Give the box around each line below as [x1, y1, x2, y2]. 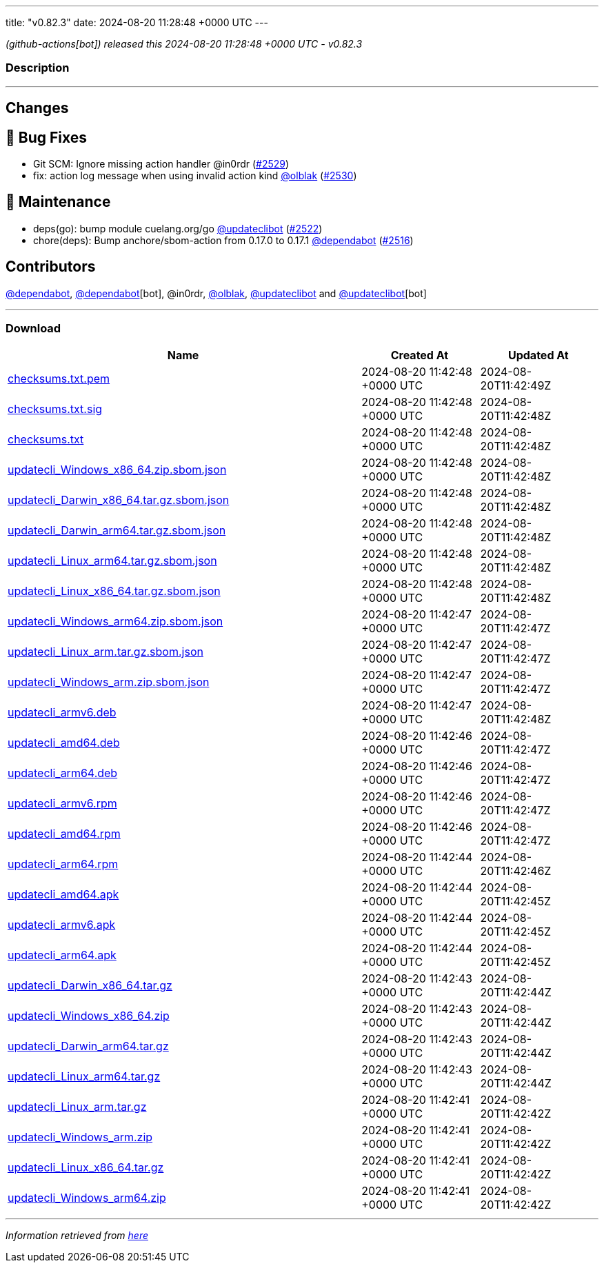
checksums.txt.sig [8, 402, 103, 416]
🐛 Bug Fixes [6, 128, 88, 146]
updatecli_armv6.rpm [8, 796, 117, 811]
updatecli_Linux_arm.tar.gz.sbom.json [8, 645, 203, 659]
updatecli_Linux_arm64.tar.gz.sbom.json [8, 554, 217, 568]
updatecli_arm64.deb [8, 766, 118, 781]
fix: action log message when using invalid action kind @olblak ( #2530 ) [33, 170, 357, 182]
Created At [390, 348, 449, 363]
